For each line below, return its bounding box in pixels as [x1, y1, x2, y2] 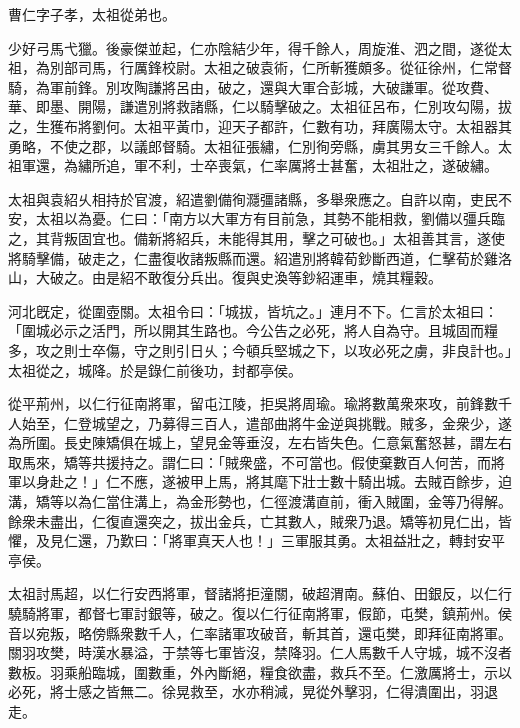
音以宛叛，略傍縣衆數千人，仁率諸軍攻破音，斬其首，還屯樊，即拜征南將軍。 [8, 622, 512, 643]
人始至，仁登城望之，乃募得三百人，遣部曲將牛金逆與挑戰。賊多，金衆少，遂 [8, 412, 512, 433]
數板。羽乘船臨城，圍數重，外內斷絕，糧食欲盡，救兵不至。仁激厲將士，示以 [8, 661, 512, 682]
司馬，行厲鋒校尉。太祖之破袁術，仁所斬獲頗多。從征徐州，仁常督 [77, 57, 512, 78]
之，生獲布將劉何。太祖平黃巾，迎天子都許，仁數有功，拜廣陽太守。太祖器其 [8, 115, 512, 136]
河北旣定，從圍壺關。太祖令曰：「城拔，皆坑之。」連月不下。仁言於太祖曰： [8, 300, 498, 321]
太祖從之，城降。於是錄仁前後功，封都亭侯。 [8, 359, 302, 380]
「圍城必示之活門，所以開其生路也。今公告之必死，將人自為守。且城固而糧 [8, 320, 498, 341]
